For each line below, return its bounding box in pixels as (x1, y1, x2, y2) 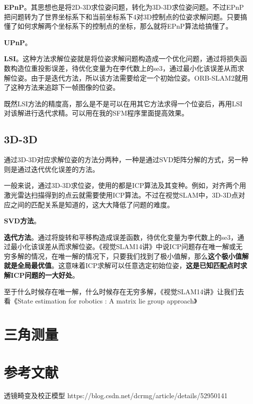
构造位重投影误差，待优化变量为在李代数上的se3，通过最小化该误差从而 (10, 63, 237, 73)
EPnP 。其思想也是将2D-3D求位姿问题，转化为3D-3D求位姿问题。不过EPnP (4, 2, 244, 12)
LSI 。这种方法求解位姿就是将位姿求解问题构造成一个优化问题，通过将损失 (4, 53, 240, 64)
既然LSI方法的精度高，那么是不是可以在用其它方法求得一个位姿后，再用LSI (4, 98, 243, 108)
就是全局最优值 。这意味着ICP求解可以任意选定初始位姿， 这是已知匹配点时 (4, 260, 240, 270)
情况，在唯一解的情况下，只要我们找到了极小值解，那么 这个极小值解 (31, 251, 249, 261)
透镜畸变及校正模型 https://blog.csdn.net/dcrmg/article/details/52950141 (4, 390, 228, 401)
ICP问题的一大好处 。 (10, 270, 79, 280)
